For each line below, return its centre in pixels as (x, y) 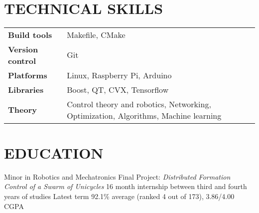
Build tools (30, 34)
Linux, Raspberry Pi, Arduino (119, 75)
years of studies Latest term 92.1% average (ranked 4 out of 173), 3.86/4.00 (119, 196)
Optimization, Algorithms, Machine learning (144, 115)
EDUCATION (54, 152)
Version (23, 49)
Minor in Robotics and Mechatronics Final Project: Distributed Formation (117, 176)
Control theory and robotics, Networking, (139, 104)
